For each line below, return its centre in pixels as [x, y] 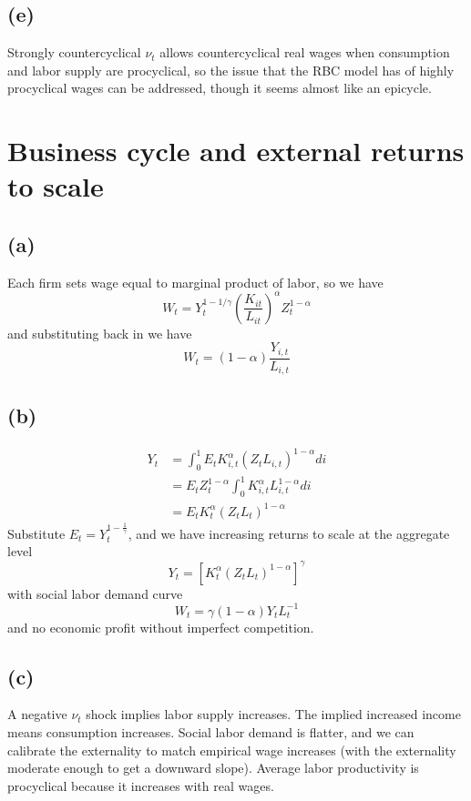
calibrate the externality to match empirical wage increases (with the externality [232, 750]
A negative [37, 714]
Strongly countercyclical [74, 52]
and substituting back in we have [100, 333]
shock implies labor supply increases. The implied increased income [273, 714]
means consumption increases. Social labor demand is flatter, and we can [211, 731]
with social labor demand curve [95, 593]
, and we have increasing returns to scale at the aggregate [289, 533]
